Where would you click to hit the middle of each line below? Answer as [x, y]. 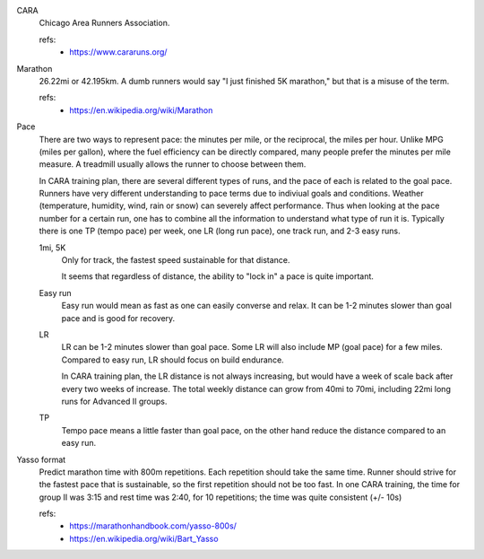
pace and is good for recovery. [118, 318]
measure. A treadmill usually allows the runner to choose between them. [173, 164]
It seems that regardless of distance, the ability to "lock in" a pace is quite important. [217, 276]
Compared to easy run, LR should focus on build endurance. [173, 360]
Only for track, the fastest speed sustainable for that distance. [176, 260]
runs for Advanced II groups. [114, 401]
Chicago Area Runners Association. [104, 23]
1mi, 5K [52, 248]
